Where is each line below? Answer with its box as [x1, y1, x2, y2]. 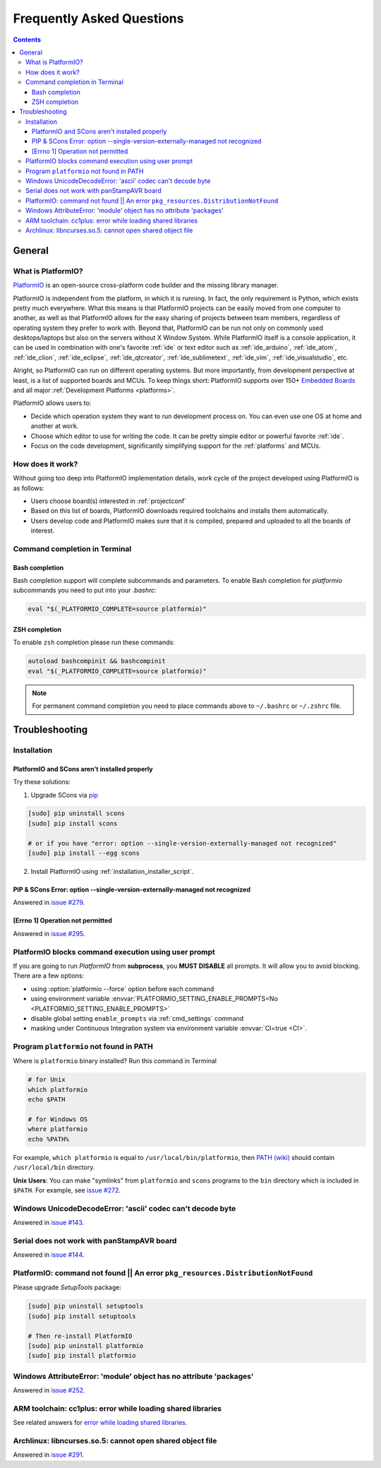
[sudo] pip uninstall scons [28, 810, 125, 817]
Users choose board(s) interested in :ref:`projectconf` [30, 497, 187, 505]
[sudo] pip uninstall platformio [28, 1342, 144, 1349]
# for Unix [28, 1076, 66, 1084]
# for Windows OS [28, 1115, 88, 1123]
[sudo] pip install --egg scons [28, 849, 140, 858]
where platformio [28, 1125, 88, 1133]
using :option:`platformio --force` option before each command [30, 984, 214, 993]
